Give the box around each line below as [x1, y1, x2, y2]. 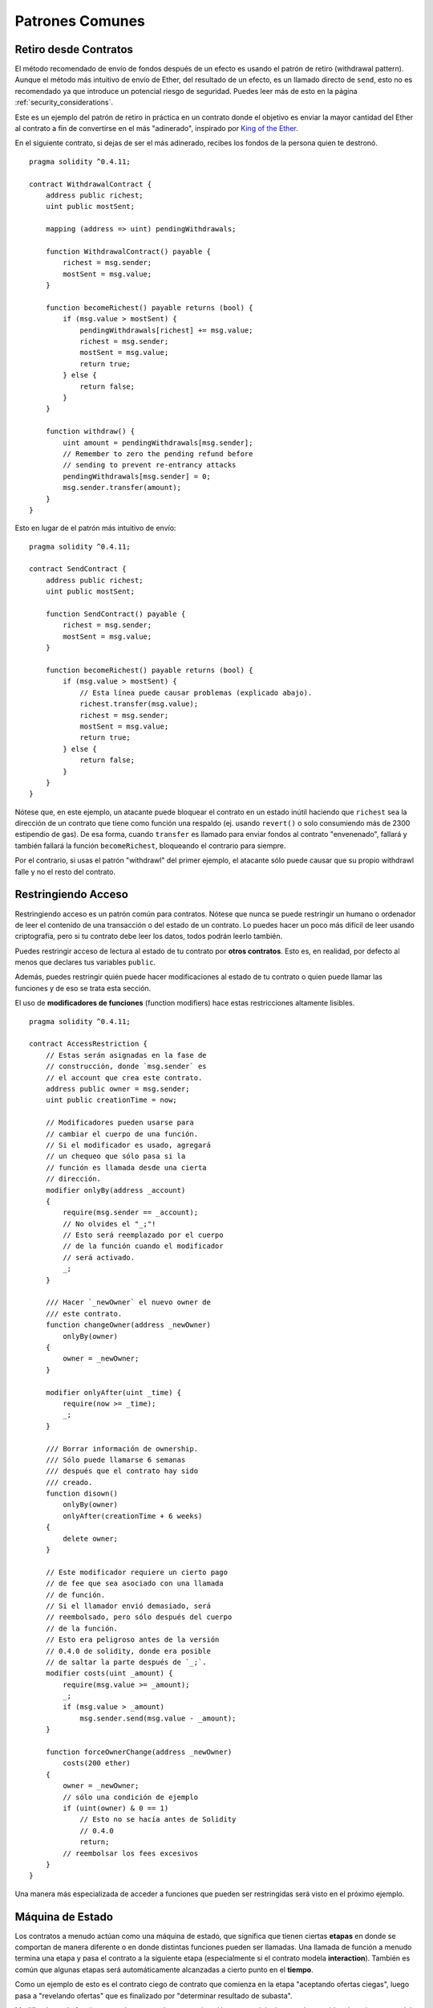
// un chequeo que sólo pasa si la [45, 1152, 186, 1161]
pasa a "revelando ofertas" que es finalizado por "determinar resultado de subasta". [14, 1990, 293, 2000]
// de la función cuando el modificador [63, 1242, 224, 1251]
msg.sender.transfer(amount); [63, 483, 182, 492]
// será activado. [63, 1253, 136, 1262]
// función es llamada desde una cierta [45, 1163, 208, 1172]
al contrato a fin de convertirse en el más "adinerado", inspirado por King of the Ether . [14, 124, 298, 133]
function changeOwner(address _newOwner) [45, 1320, 212, 1329]
